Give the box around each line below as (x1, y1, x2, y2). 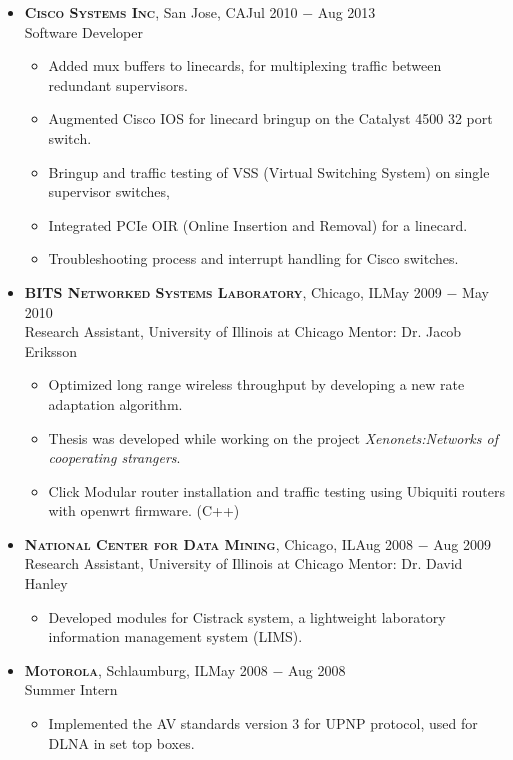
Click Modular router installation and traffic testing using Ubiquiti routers (48, 480, 505, 501)
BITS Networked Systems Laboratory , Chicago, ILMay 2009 (24, 281, 442, 302)
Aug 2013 (317, 2, 376, 22)
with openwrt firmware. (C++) (48, 500, 240, 521)
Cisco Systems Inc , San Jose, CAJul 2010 (24, 2, 298, 22)
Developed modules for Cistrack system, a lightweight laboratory (48, 606, 446, 627)
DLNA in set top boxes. (48, 732, 195, 753)
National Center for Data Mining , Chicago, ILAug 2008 (24, 533, 414, 554)
